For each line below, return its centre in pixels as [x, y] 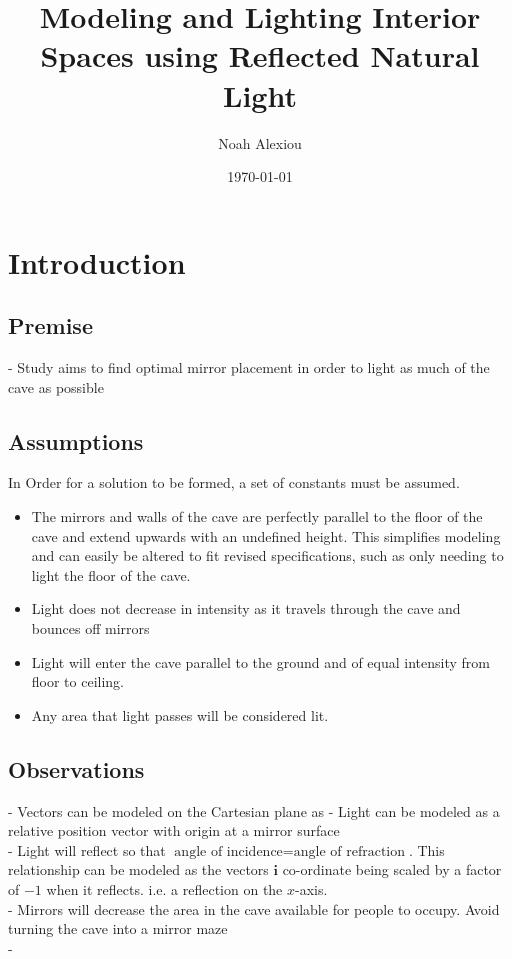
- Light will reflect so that [87, 849]
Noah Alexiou [260, 142]
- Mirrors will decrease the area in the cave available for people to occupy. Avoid [254, 908]
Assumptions [76, 440]
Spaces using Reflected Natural [260, 55]
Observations [76, 768]
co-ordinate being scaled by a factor [392, 869]
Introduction [97, 261]
